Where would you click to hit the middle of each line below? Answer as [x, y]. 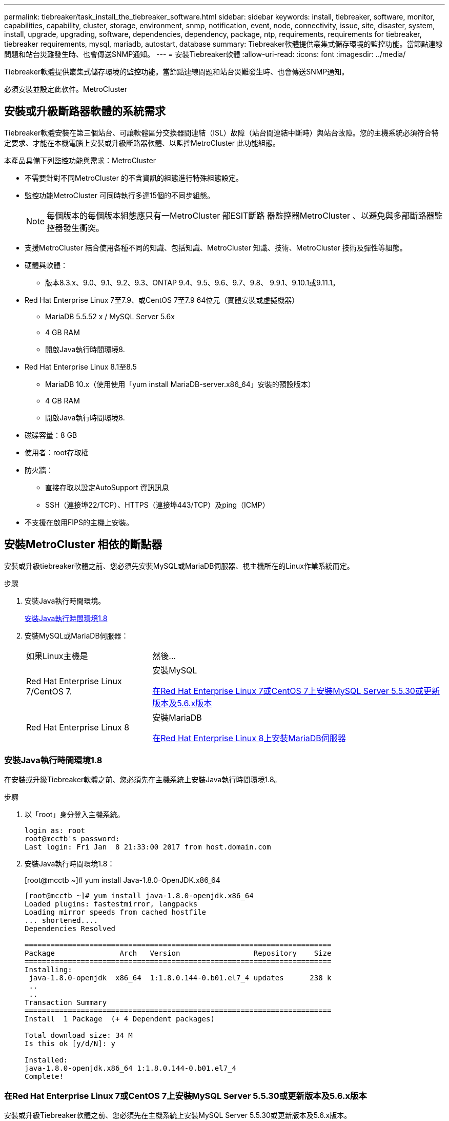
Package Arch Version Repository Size [178, 953]
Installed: [46, 1060]
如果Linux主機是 [57, 656]
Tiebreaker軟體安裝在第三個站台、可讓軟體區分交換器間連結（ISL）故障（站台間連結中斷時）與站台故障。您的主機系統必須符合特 [221, 132]
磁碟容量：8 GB [51, 435]
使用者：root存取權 [57, 452]
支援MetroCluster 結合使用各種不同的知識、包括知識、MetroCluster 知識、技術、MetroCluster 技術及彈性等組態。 [216, 247]
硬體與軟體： [46, 265]
